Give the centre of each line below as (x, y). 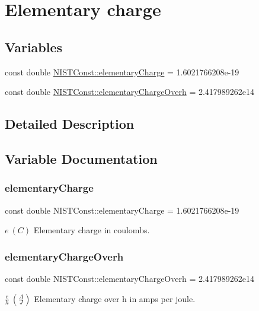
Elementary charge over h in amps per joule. (115, 298)
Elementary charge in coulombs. (92, 230)
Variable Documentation (81, 158)
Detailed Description (70, 124)
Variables (34, 47)
